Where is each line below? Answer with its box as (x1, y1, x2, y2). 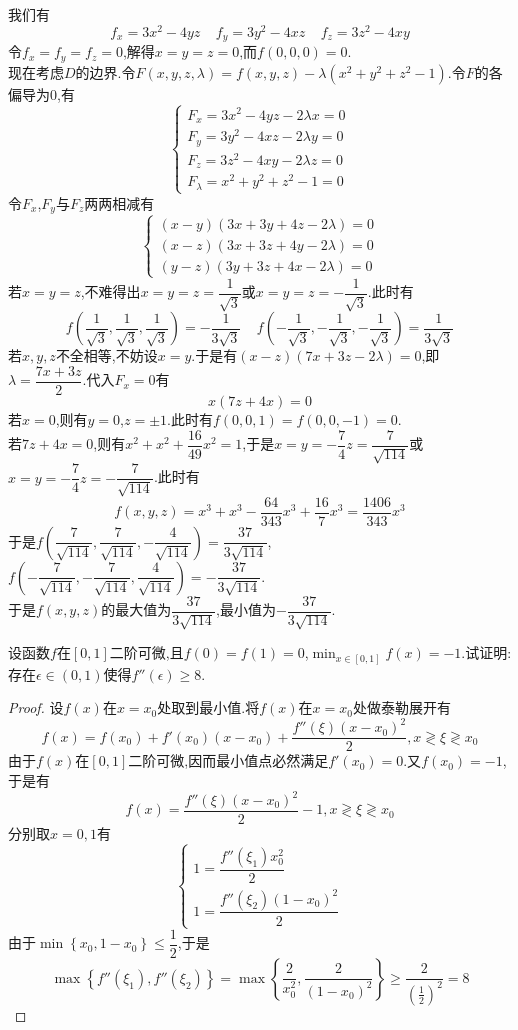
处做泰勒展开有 (352, 697, 451, 718)
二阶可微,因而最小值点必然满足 (128, 750, 329, 771)
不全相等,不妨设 (55, 345, 158, 366)
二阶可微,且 (109, 642, 184, 663)
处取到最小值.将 (157, 697, 260, 718)
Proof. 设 (8, 697, 64, 718)
